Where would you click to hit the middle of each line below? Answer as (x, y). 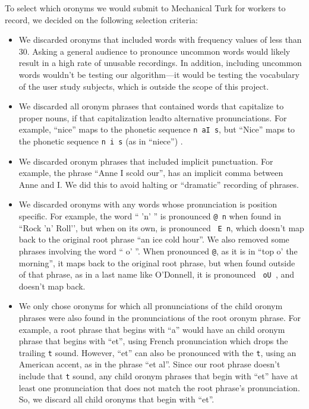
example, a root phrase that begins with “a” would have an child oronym (152, 329)
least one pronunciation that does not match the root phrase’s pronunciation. (159, 387)
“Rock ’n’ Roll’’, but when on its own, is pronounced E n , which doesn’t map (161, 227)
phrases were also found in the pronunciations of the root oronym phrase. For (160, 318)
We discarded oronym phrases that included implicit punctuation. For (146, 161)
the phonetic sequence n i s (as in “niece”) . (101, 141)
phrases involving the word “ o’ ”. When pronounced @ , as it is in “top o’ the (158, 251)
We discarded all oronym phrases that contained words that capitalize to (151, 106)
